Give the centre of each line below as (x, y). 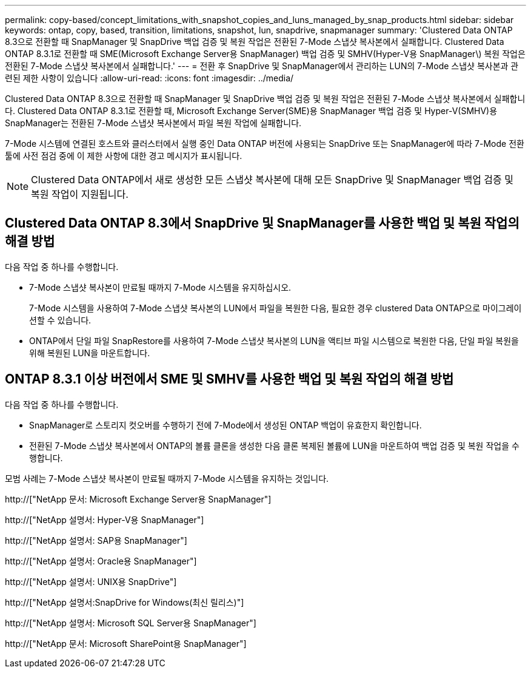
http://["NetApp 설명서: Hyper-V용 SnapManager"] (105, 519)
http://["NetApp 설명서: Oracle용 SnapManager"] (101, 561)
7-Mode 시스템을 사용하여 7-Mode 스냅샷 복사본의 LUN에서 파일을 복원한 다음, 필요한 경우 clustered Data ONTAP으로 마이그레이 (276, 308)
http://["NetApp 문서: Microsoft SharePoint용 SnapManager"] (126, 643)
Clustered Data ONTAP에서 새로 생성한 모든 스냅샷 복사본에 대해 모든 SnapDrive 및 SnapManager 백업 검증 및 (272, 180)
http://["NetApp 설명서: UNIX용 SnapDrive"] (91, 581)
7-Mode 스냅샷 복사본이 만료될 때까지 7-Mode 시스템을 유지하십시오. (160, 287)
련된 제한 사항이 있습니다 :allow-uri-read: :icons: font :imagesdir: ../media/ (149, 78)
